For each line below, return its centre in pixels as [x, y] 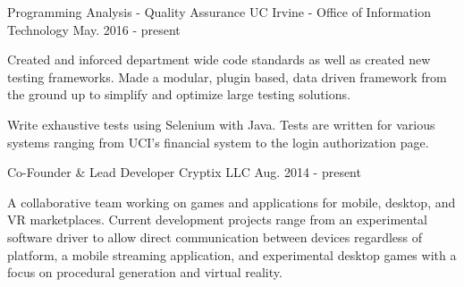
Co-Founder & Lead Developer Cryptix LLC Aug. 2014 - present [184, 172]
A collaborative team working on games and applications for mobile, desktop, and [232, 202]
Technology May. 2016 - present [94, 29]
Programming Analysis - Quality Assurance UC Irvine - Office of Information [219, 12]
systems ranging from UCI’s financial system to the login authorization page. [218, 142]
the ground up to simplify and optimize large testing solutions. [179, 94]
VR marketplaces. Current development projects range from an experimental [217, 219]
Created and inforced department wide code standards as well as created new [219, 59]
